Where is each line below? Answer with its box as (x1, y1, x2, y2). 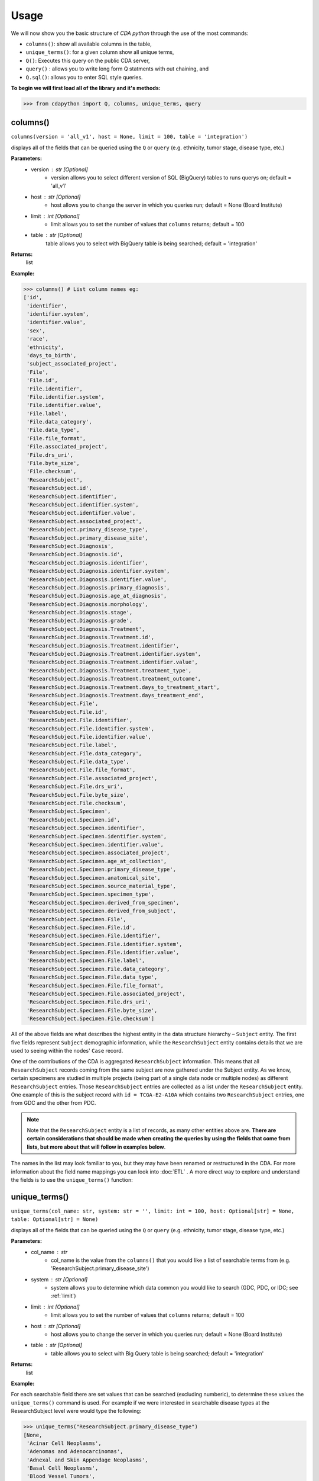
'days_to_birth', (27, 352, 77, 358)
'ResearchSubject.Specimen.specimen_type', (27, 891, 155, 897)
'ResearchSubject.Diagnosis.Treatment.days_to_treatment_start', (27, 684, 220, 690)
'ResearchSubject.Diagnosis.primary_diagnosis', (27, 584, 170, 591)
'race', (27, 335, 49, 342)
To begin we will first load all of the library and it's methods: (11, 84, 161, 91)
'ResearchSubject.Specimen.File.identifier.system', (27, 941, 183, 947)
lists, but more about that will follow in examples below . (27, 1143, 166, 1150)
